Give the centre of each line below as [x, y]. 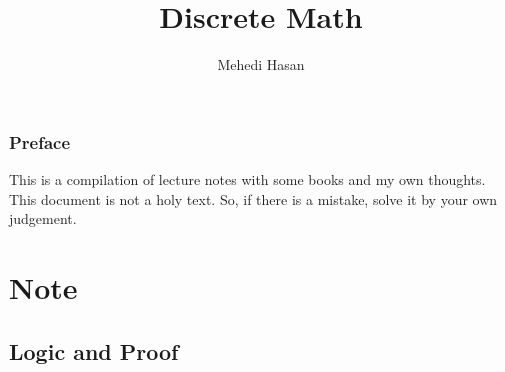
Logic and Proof [94, 350]
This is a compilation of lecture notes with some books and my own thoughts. [247, 179]
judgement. [43, 218]
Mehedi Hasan [261, 64]
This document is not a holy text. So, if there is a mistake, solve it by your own [253, 198]
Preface [40, 141]
